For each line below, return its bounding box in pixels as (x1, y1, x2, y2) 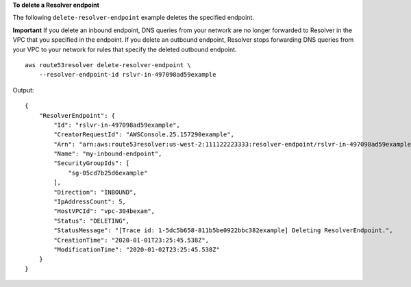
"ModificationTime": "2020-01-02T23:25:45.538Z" (53, 245, 221, 253)
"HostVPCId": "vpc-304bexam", (53, 208, 155, 215)
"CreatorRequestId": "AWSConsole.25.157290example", (53, 131, 234, 138)
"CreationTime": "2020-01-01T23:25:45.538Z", (53, 236, 209, 244)
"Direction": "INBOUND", (53, 188, 137, 196)
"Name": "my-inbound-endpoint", (53, 150, 162, 158)
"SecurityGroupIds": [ (53, 160, 130, 167)
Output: (12, 86, 34, 94)
